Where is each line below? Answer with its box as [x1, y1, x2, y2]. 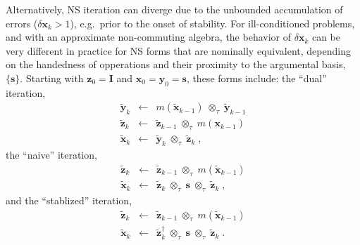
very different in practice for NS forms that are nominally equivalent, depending [6, 43, 351, 58]
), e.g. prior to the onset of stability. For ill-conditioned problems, [70, 15, 355, 30]
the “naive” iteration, [6, 147, 97, 162]
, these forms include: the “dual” [186, 70, 327, 85]
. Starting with [20, 70, 84, 85]
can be [311, 29, 340, 44]
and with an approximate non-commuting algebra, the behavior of [6, 29, 291, 44]
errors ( [6, 15, 38, 30]
